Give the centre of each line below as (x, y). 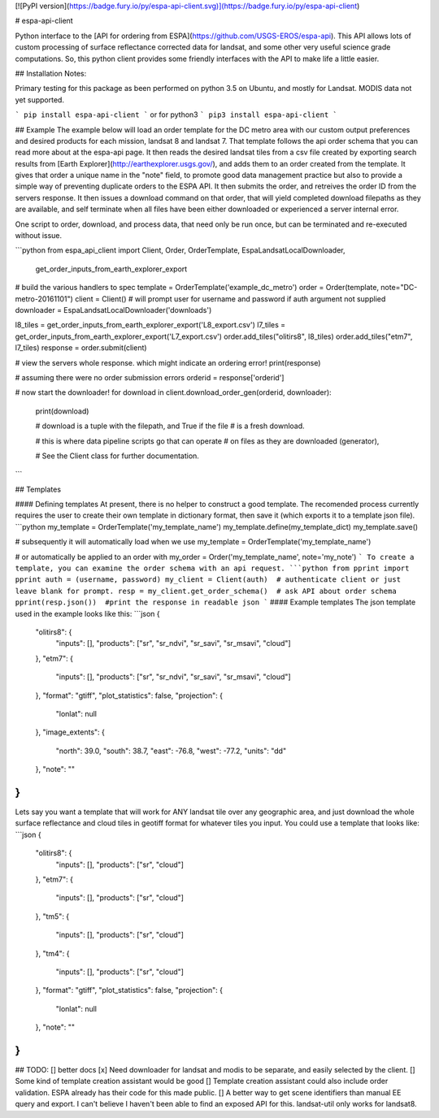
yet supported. (40, 100)
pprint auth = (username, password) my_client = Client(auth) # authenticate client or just (208, 580)
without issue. (39, 236)
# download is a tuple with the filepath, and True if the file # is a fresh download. (170, 426)
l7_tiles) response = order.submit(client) (81, 348)
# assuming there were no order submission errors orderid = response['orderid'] (150, 377)
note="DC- (399, 288)
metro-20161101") (44, 299)
